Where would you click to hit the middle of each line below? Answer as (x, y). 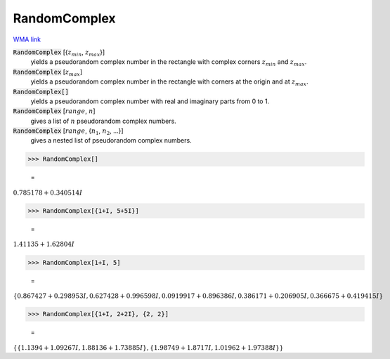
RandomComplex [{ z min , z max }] (59, 53)
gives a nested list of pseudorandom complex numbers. (111, 141)
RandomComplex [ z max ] (48, 72)
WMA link (27, 39)
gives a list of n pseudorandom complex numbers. (104, 121)
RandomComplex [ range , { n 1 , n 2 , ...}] (68, 131)
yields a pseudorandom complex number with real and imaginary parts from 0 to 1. (150, 101)
